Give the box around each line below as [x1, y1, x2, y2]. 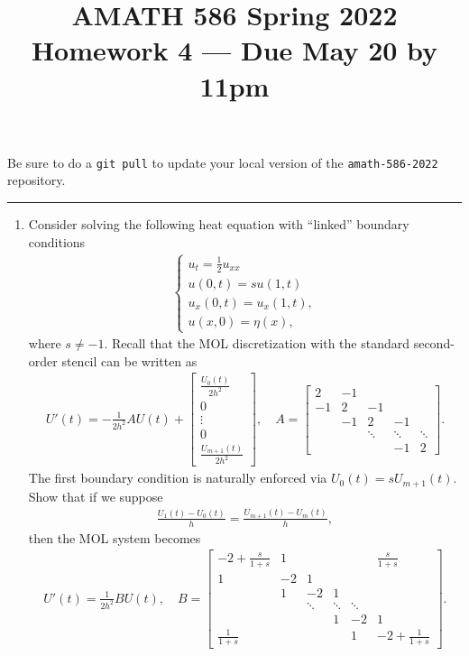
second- [413, 334, 455, 353]
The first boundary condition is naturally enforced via [28, 468, 327, 487]
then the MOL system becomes [28, 528, 201, 547]
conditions [28, 232, 86, 251]
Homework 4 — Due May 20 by [31, 32, 438, 69]
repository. [7, 171, 66, 189]
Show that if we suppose [28, 486, 163, 505]
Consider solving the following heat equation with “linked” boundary [28, 215, 409, 233]
